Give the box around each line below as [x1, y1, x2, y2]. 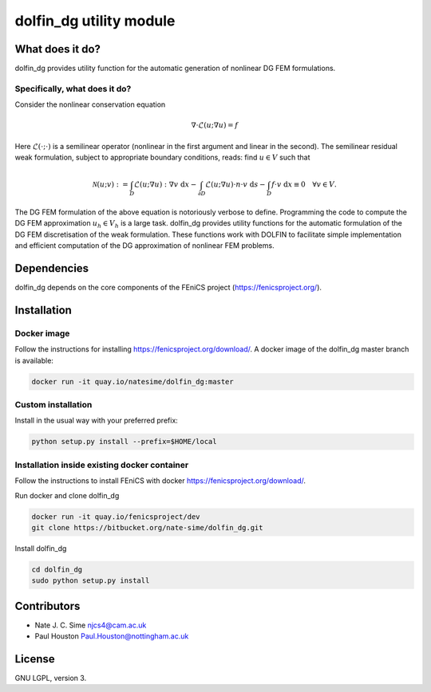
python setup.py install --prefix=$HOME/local [31, 437, 217, 446]
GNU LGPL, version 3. [14, 674, 87, 683]
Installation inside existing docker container [14, 459, 189, 470]
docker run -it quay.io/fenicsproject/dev [31, 512, 200, 521]
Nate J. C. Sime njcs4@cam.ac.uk [34, 620, 147, 630]
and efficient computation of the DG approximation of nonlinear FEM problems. [14, 241, 275, 250]
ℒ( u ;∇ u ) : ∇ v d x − [134, 180, 197, 189]
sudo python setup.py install [31, 576, 150, 585]
